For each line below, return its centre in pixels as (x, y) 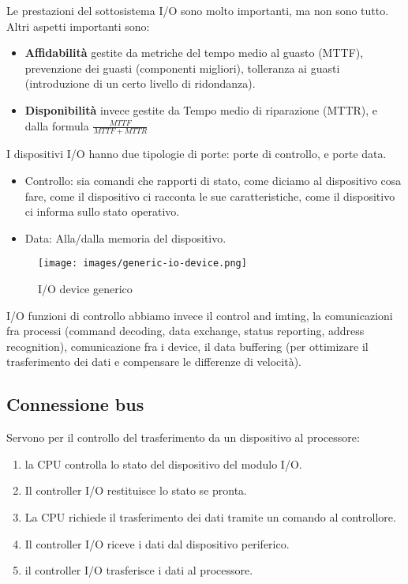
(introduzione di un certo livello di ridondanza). (140, 83)
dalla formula (57, 125)
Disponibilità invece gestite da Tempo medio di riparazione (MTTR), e (201, 109)
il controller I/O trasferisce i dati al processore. (139, 570)
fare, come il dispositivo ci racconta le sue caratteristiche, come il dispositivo (210, 196)
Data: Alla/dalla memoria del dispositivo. (125, 237)
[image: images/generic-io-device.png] (142, 264)
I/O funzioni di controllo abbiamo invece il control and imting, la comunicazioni (200, 315)
